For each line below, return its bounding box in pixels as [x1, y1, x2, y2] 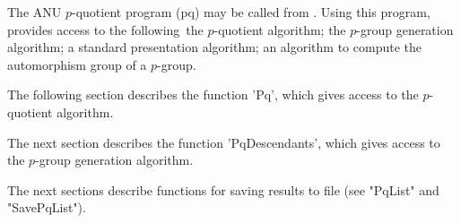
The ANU [7, 3, 62, 21]
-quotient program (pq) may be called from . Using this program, [71, 3, 431, 21]
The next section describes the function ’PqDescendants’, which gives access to [7, 133, 440, 151]
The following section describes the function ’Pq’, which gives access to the [7, 85, 419, 104]
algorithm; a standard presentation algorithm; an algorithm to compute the [7, 38, 422, 56]
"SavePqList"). [7, 198, 86, 217]
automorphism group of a [7, 55, 147, 73]
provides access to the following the [7, 20, 204, 39]
